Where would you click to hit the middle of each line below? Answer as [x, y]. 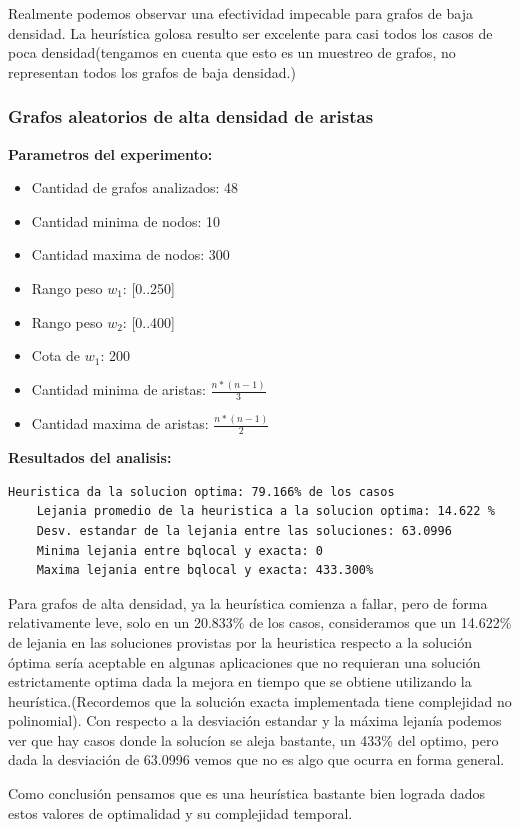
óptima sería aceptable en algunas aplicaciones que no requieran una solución [244, 661]
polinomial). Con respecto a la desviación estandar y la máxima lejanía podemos [255, 720]
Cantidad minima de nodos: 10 [126, 220]
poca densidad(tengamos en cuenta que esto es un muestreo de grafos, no [232, 52]
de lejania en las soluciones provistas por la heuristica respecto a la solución [240, 641]
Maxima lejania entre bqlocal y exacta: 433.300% [205, 570]
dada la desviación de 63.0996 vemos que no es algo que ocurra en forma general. [256, 759]
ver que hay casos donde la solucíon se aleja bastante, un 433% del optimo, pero [253, 739]
